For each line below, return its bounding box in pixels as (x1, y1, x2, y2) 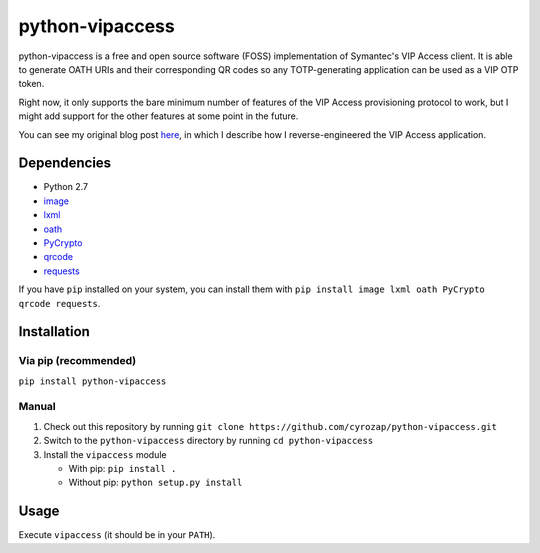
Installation (18, 323, 90, 340)
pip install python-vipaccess (18, 375, 167, 387)
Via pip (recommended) (18, 354, 137, 368)
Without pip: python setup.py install (68, 476, 243, 489)
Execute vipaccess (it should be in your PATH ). (18, 529, 216, 541)
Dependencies (18, 155, 112, 172)
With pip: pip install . (68, 463, 177, 474)
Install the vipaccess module (43, 448, 167, 460)
